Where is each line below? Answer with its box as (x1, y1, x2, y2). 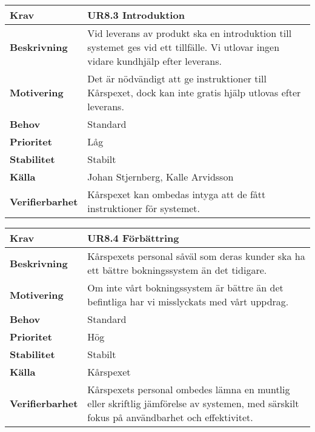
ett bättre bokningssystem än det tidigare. (87, 263, 267, 277)
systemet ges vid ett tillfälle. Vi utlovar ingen (87, 40, 280, 54)
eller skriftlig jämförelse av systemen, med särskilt (87, 396, 299, 410)
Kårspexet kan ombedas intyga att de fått (87, 187, 266, 201)
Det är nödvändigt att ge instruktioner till (87, 71, 267, 85)
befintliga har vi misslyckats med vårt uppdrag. (87, 294, 289, 308)
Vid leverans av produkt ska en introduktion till (87, 26, 292, 40)
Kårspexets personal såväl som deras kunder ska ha (87, 249, 305, 263)
